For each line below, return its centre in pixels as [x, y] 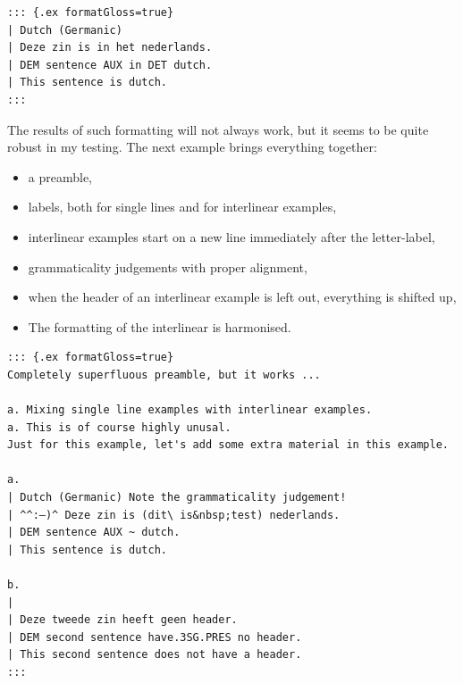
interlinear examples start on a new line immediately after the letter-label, [231, 236]
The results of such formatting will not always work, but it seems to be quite [218, 129]
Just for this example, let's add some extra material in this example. [228, 445]
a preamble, [60, 176]
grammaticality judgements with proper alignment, [168, 267]
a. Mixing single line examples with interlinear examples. [190, 410]
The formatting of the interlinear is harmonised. [160, 326]
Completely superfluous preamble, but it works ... [164, 375]
